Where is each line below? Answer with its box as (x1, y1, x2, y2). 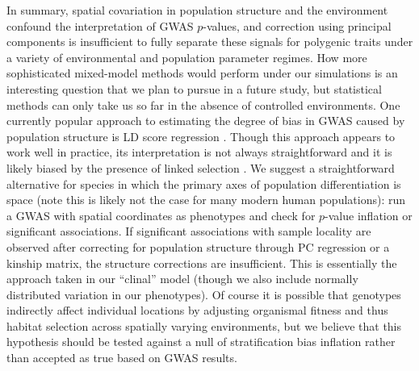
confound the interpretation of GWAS (6, 17, 194, 34)
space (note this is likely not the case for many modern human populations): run (6, 191, 406, 208)
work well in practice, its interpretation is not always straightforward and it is (6, 144, 392, 160)
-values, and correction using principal (203, 17, 392, 34)
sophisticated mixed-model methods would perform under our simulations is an (6, 65, 398, 81)
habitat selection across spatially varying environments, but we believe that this (6, 317, 402, 334)
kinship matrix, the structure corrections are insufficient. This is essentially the (6, 254, 397, 271)
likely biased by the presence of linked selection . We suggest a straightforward (6, 159, 395, 176)
